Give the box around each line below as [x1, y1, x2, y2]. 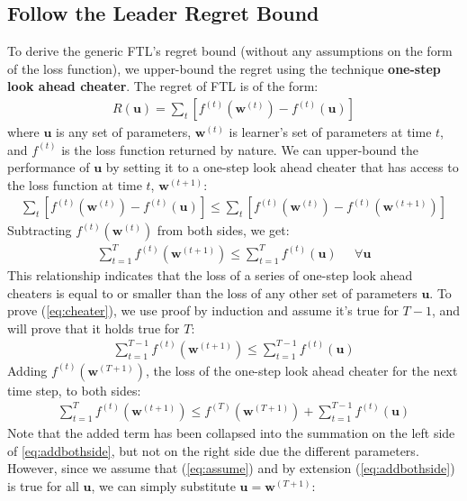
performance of [7, 158, 90, 177]
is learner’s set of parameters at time [229, 123, 432, 141]
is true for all [7, 476, 79, 495]
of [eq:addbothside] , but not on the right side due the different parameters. [7, 441, 419, 460]
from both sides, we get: [157, 221, 290, 240]
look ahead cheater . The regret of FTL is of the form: [7, 77, 319, 96]
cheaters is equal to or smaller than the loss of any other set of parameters [7, 283, 418, 302]
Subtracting [7, 221, 72, 240]
